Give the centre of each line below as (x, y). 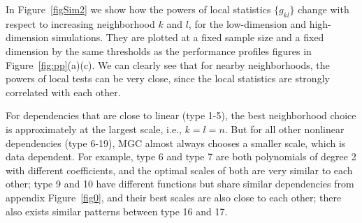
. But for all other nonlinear (284, 129)
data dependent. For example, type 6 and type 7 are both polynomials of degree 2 (181, 156)
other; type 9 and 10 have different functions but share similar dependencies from (180, 184)
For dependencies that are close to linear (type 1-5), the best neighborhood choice (181, 115)
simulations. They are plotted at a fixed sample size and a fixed (188, 37)
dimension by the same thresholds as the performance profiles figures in (159, 51)
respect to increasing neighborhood (80, 23)
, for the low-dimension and (247, 23)
